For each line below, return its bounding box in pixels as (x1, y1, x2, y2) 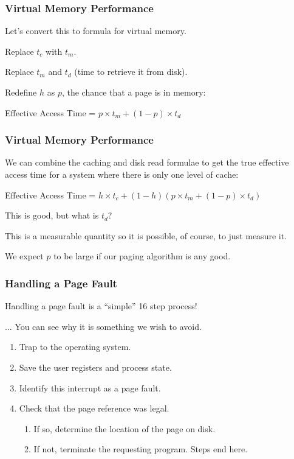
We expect (5, 250, 44, 262)
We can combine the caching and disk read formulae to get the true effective (5, 156, 289, 169)
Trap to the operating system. (19, 340, 131, 353)
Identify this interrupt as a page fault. (19, 381, 161, 394)
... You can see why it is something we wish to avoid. (5, 320, 202, 332)
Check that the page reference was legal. (19, 402, 169, 415)
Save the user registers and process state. (19, 360, 172, 373)
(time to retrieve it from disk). (74, 65, 188, 78)
